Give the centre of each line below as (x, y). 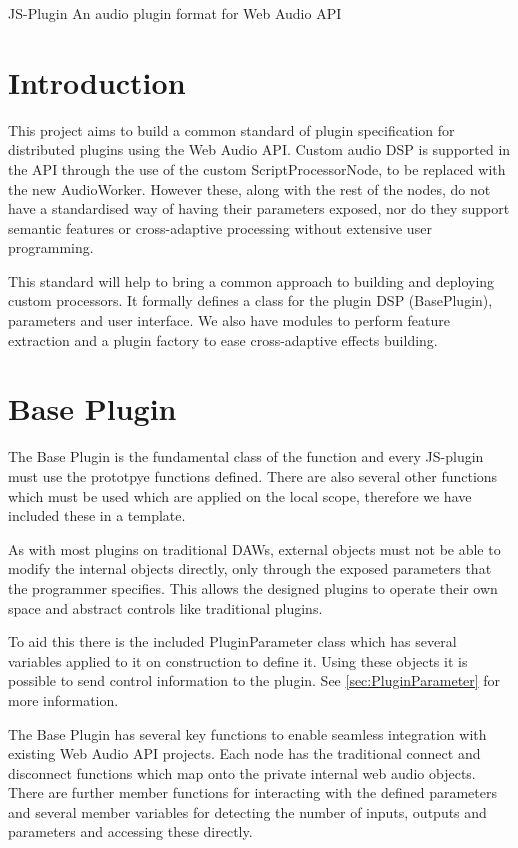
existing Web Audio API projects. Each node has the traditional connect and (244, 753)
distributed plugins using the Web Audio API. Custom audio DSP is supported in (259, 149)
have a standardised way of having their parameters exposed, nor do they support (259, 208)
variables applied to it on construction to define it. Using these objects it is (238, 660)
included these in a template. (97, 515)
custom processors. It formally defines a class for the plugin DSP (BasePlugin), (250, 300)
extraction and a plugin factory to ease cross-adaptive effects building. (223, 339)
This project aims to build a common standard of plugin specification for (231, 129)
